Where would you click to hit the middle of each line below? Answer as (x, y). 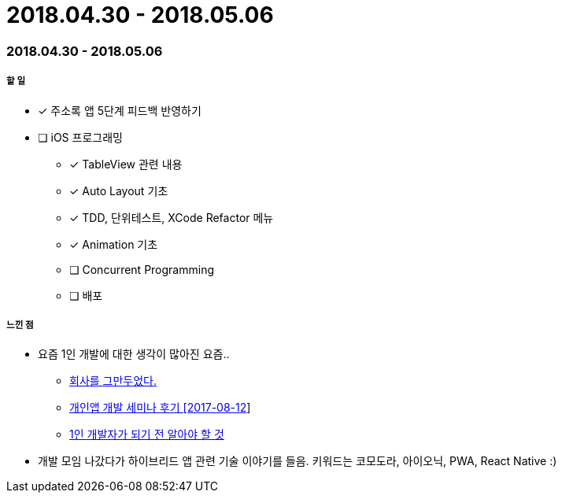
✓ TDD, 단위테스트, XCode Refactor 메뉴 (172, 217)
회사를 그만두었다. (113, 381)
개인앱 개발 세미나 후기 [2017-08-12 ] (160, 408)
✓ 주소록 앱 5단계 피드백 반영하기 (120, 110)
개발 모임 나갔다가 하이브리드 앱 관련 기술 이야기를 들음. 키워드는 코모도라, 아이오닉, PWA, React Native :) (298, 461)
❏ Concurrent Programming (142, 269)
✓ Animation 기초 (114, 244)
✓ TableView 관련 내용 (126, 164)
